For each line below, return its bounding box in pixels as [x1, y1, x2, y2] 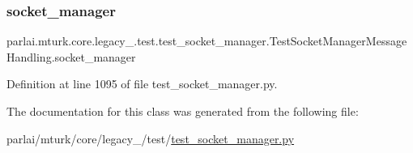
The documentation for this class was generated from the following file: [6, 103, 359, 119]
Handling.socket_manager [6, 48, 136, 65]
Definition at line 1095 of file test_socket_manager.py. [6, 75, 278, 92]
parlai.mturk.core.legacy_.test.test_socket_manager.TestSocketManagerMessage [6, 32, 407, 49]
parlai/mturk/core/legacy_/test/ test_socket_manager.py [6, 130, 295, 147]
